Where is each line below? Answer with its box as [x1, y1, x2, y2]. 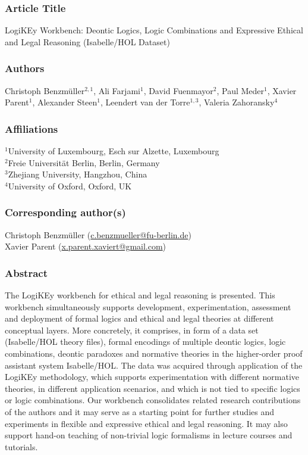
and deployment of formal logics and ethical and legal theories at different [5, 312, 274, 325]
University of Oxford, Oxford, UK [8, 179, 132, 192]
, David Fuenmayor [143, 84, 213, 96]
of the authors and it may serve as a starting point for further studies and [5, 405, 274, 417]
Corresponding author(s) [5, 205, 126, 220]
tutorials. [5, 440, 38, 453]
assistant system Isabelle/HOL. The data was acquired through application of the [5, 359, 303, 371]
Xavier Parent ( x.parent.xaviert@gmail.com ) [5, 240, 166, 253]
